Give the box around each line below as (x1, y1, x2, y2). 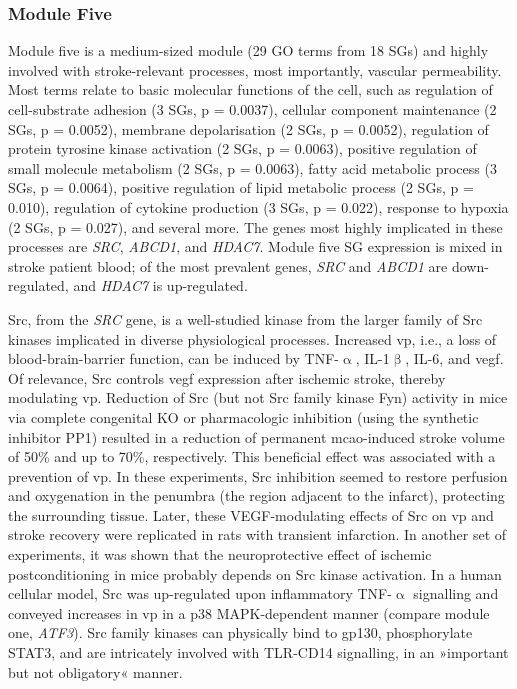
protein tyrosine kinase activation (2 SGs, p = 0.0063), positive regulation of (8, 138, 477, 159)
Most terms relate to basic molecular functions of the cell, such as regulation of (8, 79, 493, 100)
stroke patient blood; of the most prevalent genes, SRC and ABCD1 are (8, 255, 448, 276)
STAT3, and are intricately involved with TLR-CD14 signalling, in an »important (8, 642, 509, 663)
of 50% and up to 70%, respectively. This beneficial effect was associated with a (8, 446, 496, 467)
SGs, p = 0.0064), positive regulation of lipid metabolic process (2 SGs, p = (8, 177, 474, 198)
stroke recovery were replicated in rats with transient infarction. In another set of (8, 524, 507, 545)
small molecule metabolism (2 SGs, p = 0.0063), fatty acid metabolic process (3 (8, 157, 497, 178)
